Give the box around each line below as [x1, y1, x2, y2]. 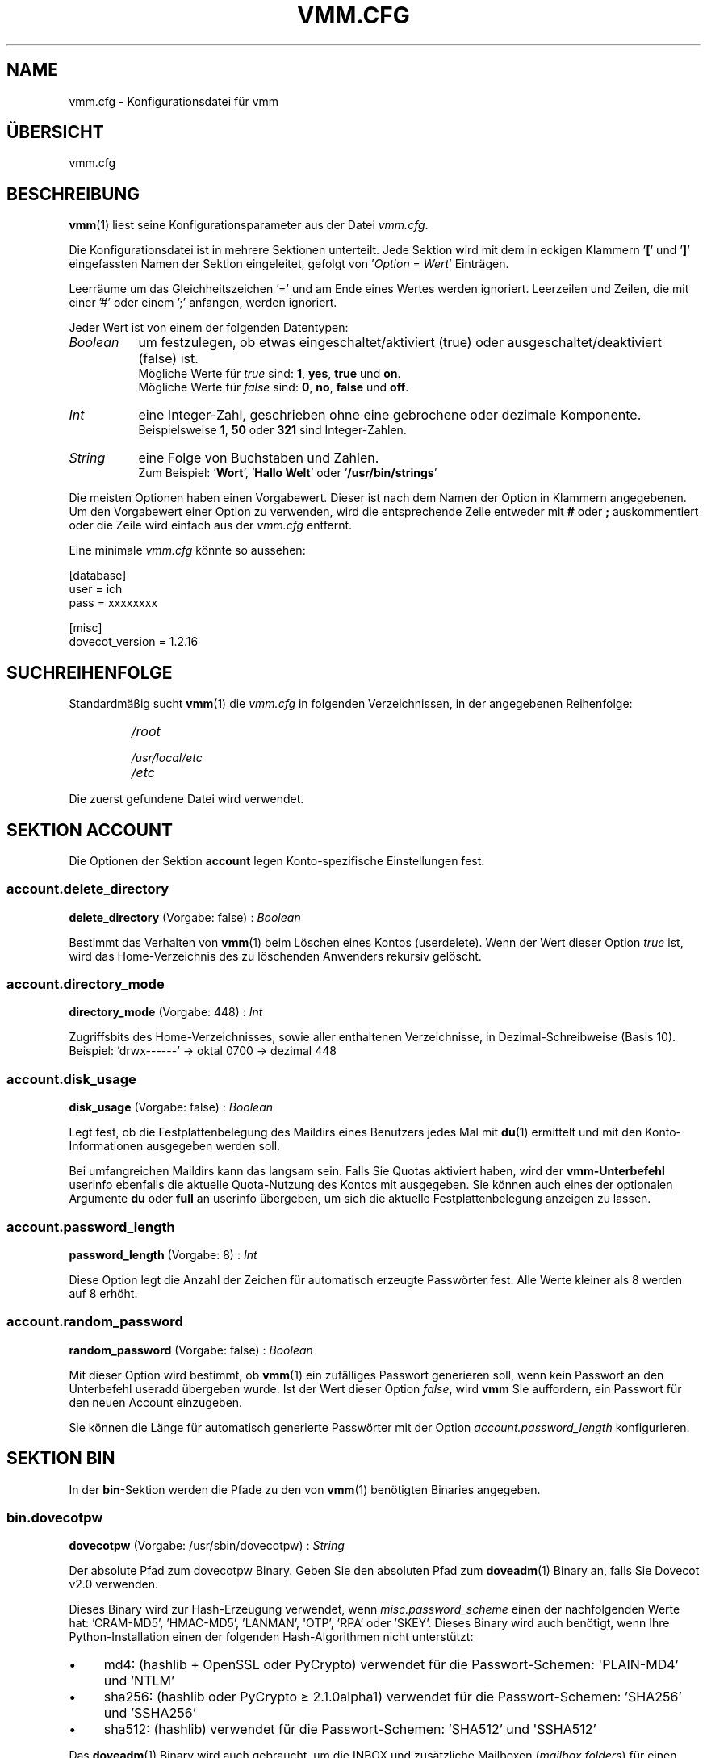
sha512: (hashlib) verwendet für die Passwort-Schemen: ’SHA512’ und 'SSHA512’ [103, 1721, 596, 1738]
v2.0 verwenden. [69, 1577, 159, 1592]
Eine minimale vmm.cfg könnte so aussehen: [69, 543, 306, 558]
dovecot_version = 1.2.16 [69, 634, 199, 649]
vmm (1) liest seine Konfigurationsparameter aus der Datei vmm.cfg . [69, 218, 429, 232]
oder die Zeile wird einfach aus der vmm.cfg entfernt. [69, 518, 353, 533]
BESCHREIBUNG [6, 183, 140, 204]
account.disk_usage [6, 1070, 136, 1087]
